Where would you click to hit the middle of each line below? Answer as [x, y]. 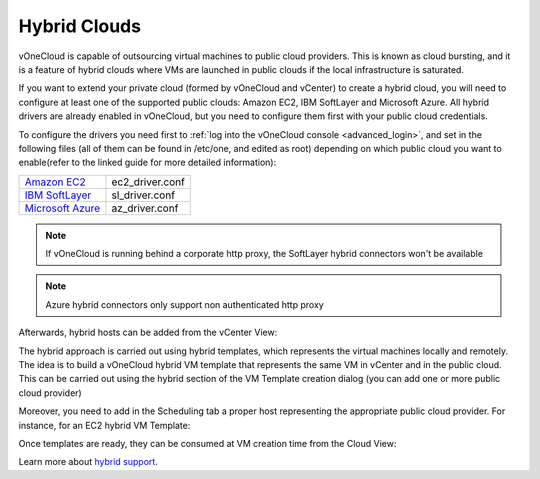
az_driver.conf [145, 208]
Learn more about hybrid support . [88, 462]
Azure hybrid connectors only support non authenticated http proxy [184, 304]
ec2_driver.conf [148, 182]
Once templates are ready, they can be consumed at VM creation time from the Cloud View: [207, 443]
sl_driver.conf [143, 195]
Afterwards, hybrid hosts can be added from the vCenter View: [148, 332]
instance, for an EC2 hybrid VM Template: [104, 425]
